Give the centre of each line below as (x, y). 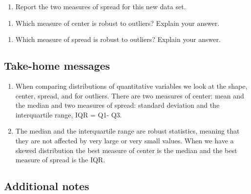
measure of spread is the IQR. (60, 160)
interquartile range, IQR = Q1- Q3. (69, 114)
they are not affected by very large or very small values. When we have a (125, 140)
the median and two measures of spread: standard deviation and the (117, 105)
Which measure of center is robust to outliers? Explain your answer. (117, 23)
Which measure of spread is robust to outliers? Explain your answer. (118, 39)
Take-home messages (57, 66)
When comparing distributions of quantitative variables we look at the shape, (131, 86)
